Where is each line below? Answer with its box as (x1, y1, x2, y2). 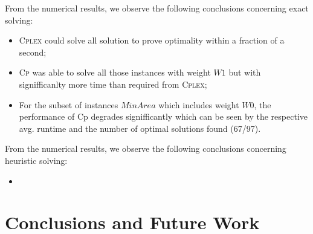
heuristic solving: (5, 154, 68, 166)
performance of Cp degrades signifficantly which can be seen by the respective (19, 110, 308, 123)
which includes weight (158, 98, 239, 111)
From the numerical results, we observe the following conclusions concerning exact (5, 2, 309, 14)
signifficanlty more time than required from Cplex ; (19, 77, 207, 90)
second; (19, 45, 47, 58)
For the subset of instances (19, 98, 118, 111)
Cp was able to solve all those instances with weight (19, 66, 211, 79)
